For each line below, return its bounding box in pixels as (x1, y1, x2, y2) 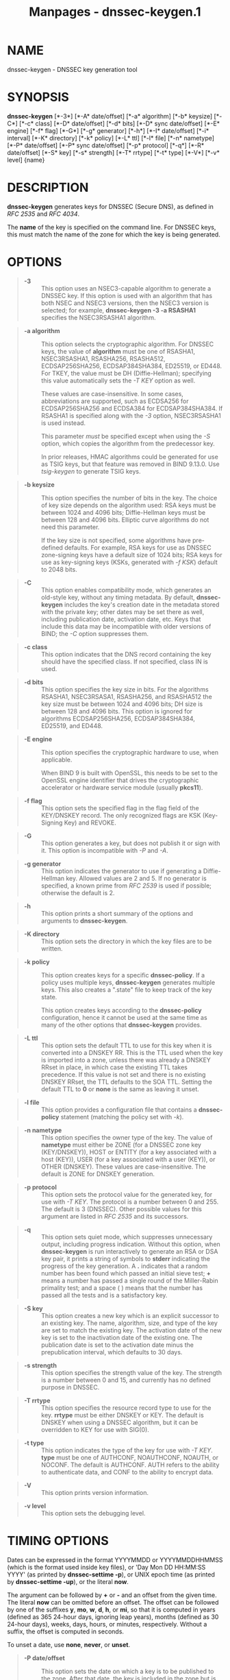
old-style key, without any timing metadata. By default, (40, 593, 195, 601)
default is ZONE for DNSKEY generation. (40, 1169, 155, 1178)
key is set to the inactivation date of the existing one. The (40, 1333, 203, 1341)
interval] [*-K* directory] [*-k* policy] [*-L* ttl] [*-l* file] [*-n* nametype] (7, 134, 214, 142)
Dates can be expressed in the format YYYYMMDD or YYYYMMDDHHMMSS (7, 1555, 223, 1563)
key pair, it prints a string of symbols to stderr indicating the (40, 1254, 211, 1263)
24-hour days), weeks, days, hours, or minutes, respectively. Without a (7, 1620, 207, 1628)
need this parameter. (40, 522, 100, 531)
